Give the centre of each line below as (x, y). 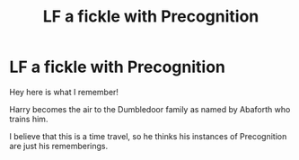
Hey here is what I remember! (64, 92)
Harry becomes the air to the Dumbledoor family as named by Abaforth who (150, 109)
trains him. (29, 119)
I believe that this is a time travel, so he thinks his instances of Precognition (148, 136)
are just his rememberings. (59, 146)
